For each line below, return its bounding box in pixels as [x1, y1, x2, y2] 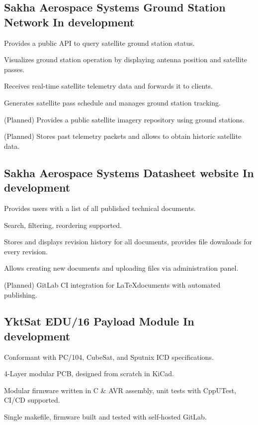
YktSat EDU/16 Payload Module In [4, 314, 194, 329]
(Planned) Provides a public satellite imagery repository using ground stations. [4, 114, 245, 124]
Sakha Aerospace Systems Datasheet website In [4, 165, 254, 180]
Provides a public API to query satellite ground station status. [4, 37, 195, 48]
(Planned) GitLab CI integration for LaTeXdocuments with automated [4, 279, 221, 290]
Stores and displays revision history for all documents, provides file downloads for [4, 236, 253, 247]
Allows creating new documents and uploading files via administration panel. [4, 263, 239, 273]
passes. [4, 64, 25, 74]
